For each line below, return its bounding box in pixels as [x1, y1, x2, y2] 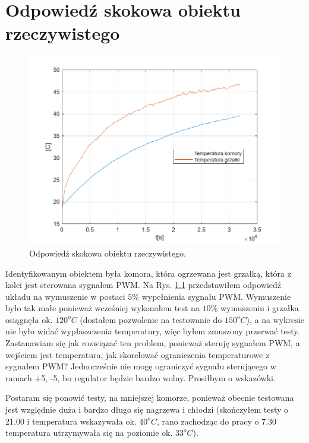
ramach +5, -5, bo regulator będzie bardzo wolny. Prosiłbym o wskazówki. [5, 371, 276, 384]
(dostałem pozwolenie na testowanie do [80, 313, 222, 325]
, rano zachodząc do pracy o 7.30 [156, 414, 277, 427]
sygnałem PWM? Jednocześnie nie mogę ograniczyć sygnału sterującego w [5, 360, 276, 372]
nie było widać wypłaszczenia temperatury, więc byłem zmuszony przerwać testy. [5, 325, 300, 337]
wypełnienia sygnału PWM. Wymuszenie [141, 290, 291, 302]
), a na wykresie [246, 313, 304, 325]
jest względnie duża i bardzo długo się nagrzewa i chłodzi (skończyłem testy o [5, 403, 289, 416]
